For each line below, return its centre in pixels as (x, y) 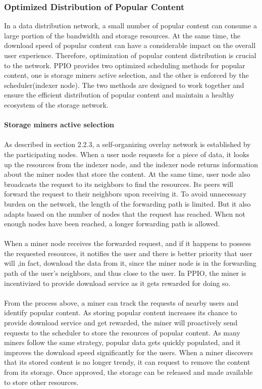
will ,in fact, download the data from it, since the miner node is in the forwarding (130, 263)
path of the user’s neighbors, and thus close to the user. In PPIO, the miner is (125, 273)
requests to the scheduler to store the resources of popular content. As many (122, 332)
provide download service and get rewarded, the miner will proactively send (121, 323)
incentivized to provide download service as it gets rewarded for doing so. (117, 283)
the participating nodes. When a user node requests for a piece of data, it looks (127, 154)
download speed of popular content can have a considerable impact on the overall (130, 45)
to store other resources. (41, 382)
